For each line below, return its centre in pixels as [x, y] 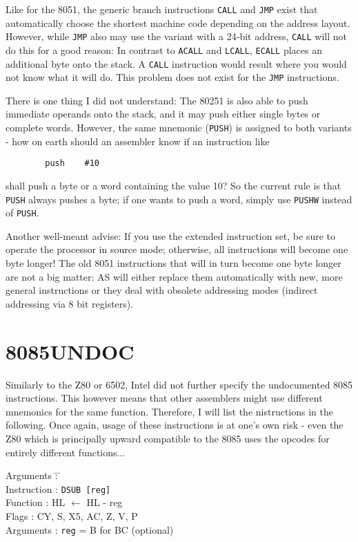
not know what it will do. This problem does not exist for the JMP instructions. [172, 77]
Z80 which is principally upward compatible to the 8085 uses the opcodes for [168, 438]
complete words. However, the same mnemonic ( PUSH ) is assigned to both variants [179, 128]
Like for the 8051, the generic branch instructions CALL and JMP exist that [162, 9]
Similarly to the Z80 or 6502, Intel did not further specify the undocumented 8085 [179, 384]
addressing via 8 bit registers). [70, 303]
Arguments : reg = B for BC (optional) [90, 529]
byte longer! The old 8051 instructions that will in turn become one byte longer [173, 263]
